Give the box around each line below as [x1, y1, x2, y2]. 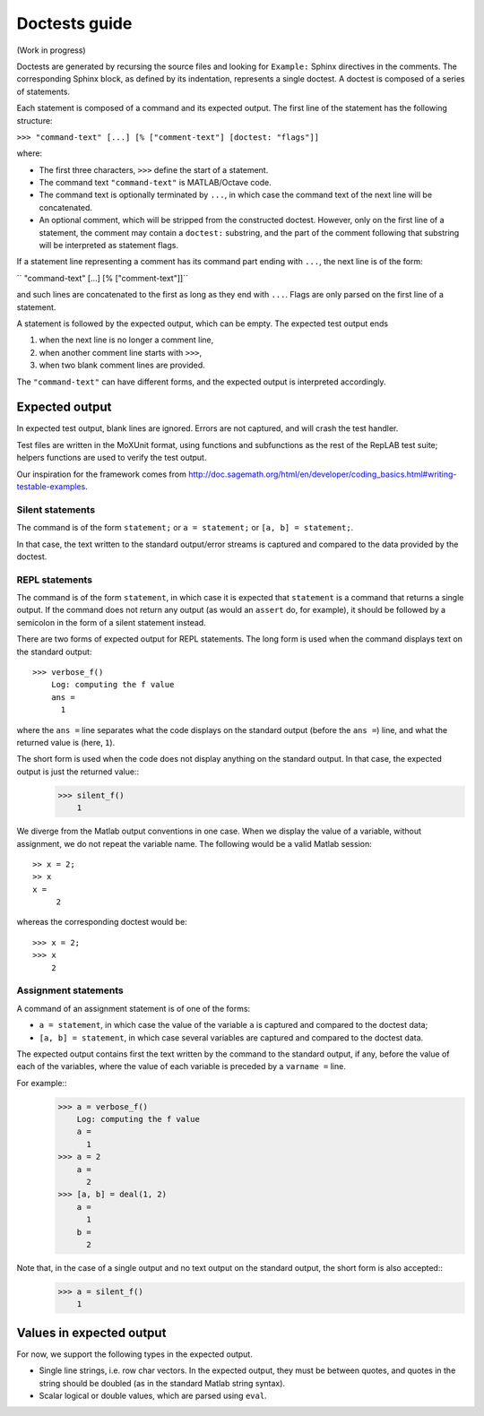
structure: [16, 115, 53, 125]
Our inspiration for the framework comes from [16, 469, 187, 479]
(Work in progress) [16, 45, 86, 56]
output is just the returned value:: [16, 766, 139, 777]
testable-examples [16, 481, 86, 492]
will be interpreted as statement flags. [39, 240, 179, 251]
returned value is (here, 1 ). [16, 737, 116, 747]
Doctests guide [16, 13, 133, 33]
